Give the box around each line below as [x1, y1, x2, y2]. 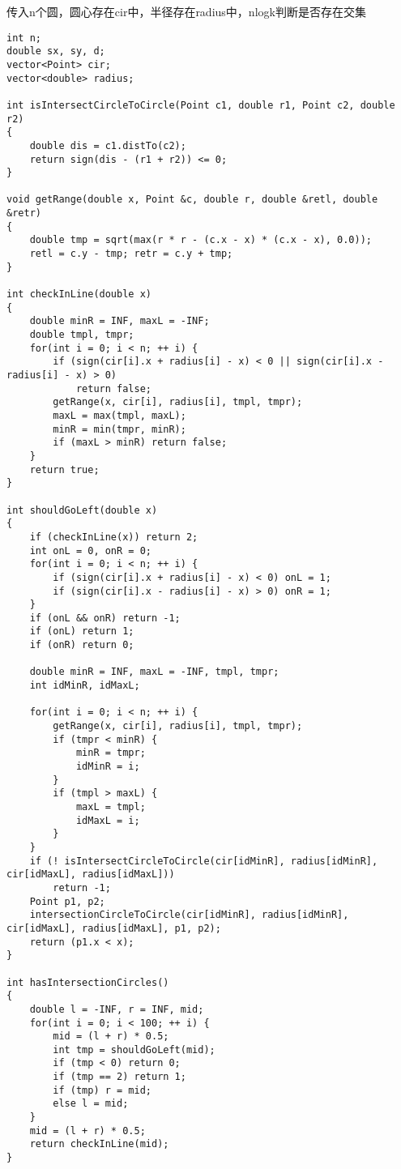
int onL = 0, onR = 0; [29, 544, 151, 557]
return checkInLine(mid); [29, 1138, 169, 1150]
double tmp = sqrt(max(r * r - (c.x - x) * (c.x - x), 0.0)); [29, 234, 373, 246]
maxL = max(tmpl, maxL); [53, 409, 186, 421]
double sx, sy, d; [6, 45, 105, 58]
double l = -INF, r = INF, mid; [29, 1003, 204, 1015]
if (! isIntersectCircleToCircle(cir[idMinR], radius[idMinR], [29, 855, 378, 867]
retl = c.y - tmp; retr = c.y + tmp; [29, 248, 233, 260]
